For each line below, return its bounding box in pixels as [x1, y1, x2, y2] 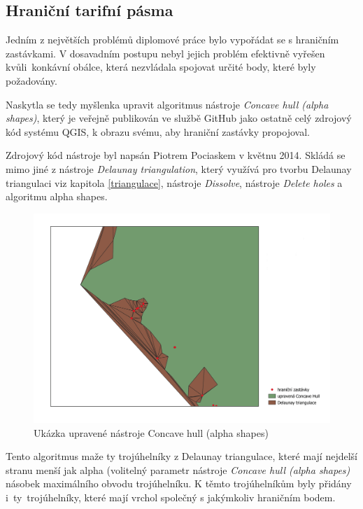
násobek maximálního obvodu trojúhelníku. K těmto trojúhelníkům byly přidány [6, 476, 352, 491]
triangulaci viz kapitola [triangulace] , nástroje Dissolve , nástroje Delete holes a [6, 175, 343, 190]
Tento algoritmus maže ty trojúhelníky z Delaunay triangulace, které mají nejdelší [6, 449, 357, 463]
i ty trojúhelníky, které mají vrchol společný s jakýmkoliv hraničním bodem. [6, 490, 336, 505]
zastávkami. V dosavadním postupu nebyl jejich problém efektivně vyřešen [6, 46, 325, 60]
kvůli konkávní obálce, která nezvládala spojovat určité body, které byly [6, 60, 316, 74]
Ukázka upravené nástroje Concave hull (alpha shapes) [34, 425, 269, 440]
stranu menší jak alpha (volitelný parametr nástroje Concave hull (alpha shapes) [6, 462, 350, 477]
